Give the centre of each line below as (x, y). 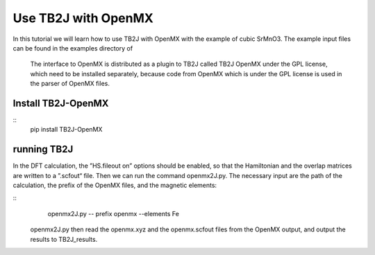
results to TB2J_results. (64, 239)
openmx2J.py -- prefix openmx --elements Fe (114, 213)
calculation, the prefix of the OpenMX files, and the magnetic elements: (115, 185)
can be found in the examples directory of (73, 48)
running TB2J (43, 149)
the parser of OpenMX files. (70, 84)
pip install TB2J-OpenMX (66, 130)
